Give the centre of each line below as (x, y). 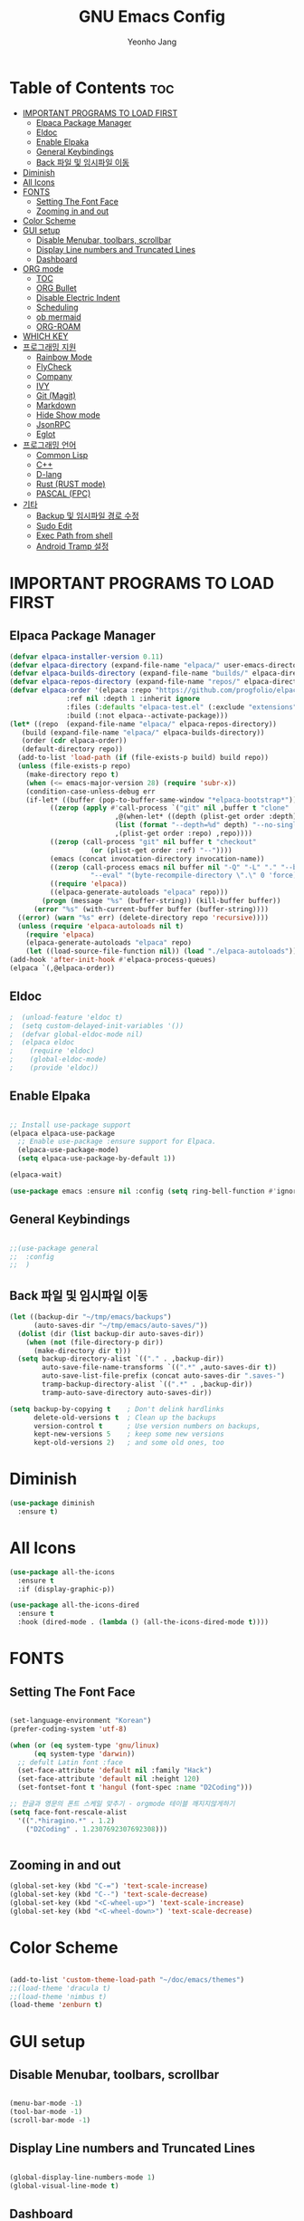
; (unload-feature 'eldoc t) (66, 1017)
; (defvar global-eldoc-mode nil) (76, 1034)
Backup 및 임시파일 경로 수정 (87, 515)
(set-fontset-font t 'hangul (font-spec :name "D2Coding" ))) (135, 1788)
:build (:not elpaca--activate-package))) (147, 716)
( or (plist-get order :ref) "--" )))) (161, 850)
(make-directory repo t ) (72, 774)
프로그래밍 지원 (49, 347)
